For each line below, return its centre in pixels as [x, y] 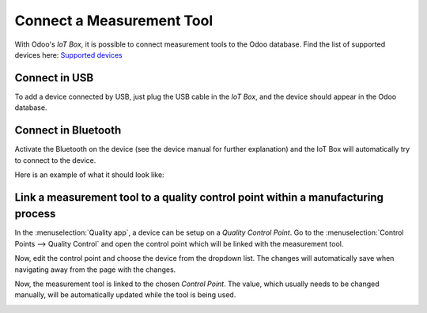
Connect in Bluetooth [68, 130]
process [35, 214]
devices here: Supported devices [68, 55]
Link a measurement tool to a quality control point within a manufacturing [199, 197]
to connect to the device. [55, 160]
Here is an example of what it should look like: [90, 175]
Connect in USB [54, 78]
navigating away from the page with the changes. [95, 270]
